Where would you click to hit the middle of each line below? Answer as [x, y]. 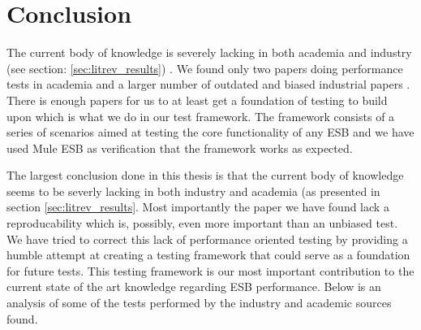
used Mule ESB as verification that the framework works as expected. [180, 148]
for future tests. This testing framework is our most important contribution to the [210, 270]
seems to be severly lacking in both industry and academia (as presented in [193, 191]
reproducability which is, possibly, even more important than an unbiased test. [202, 223]
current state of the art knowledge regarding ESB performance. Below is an [194, 287]
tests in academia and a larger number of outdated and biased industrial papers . [208, 84]
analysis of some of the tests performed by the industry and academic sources [199, 303]
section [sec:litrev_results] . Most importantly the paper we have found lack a [198, 207]
